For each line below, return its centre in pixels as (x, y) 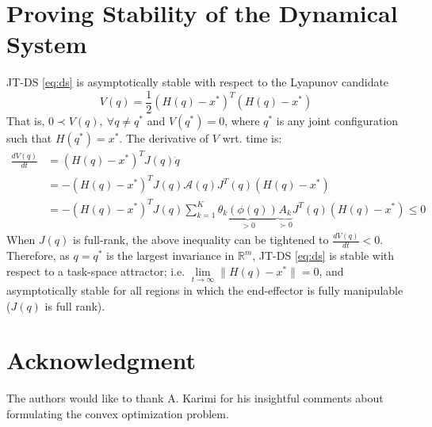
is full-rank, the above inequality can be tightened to (201, 240)
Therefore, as (38, 255)
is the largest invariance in (170, 255)
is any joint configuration (337, 120)
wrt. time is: (252, 137)
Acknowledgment (101, 360)
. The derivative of (164, 137)
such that (29, 137)
